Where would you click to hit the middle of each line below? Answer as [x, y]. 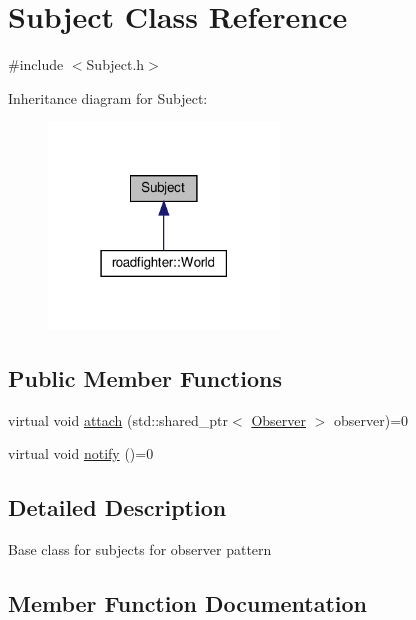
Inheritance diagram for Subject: [108, 97]
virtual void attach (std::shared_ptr [118, 419]
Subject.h [115, 64]
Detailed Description [117, 507]
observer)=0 [371, 419]
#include [36, 64]
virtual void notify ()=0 [81, 453]
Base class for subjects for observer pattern [140, 549]
